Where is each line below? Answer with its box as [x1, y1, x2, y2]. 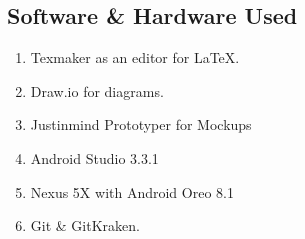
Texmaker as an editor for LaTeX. [30, 47, 240, 68]
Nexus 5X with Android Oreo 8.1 [30, 181, 234, 202]
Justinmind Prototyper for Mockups [30, 114, 252, 135]
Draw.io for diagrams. [30, 80, 164, 101]
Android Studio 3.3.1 [30, 147, 159, 168]
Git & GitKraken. [30, 215, 140, 236]
